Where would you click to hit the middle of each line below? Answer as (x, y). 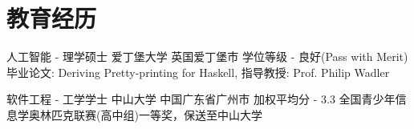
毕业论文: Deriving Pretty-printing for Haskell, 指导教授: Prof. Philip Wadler (198, 72)
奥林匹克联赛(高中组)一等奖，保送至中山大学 (145, 114)
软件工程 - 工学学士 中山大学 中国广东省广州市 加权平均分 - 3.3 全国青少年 (201, 99)
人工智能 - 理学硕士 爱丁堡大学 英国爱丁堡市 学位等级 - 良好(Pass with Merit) (207, 56)
